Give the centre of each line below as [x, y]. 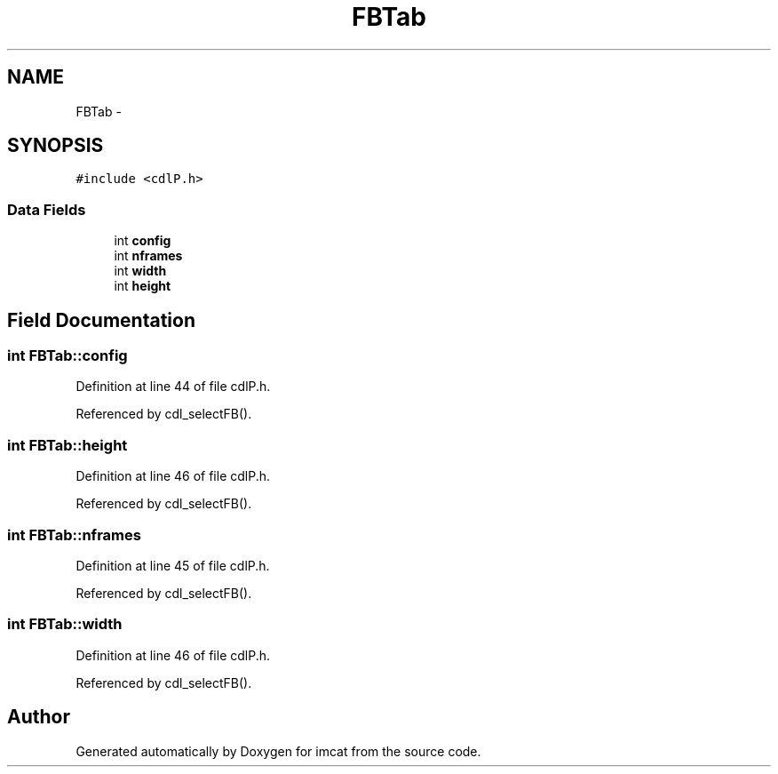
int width [140, 271]
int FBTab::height [67, 445]
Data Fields [47, 209]
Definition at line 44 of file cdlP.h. [173, 387]
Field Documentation [101, 320]
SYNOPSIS [56, 146]
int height [143, 286]
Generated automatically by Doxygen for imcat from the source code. [278, 751]
